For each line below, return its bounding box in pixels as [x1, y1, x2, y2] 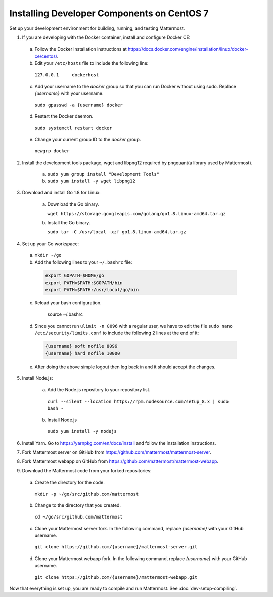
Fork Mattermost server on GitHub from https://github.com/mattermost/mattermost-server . [22, 449, 212, 455]
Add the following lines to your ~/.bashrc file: [34, 259, 132, 265]
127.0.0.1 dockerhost [34, 72, 99, 78]
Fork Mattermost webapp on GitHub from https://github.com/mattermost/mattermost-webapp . [22, 458, 219, 464]
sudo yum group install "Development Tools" [47, 171, 160, 177]
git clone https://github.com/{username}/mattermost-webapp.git [34, 574, 198, 580]
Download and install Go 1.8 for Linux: [22, 189, 101, 195]
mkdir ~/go [34, 252, 62, 258]
